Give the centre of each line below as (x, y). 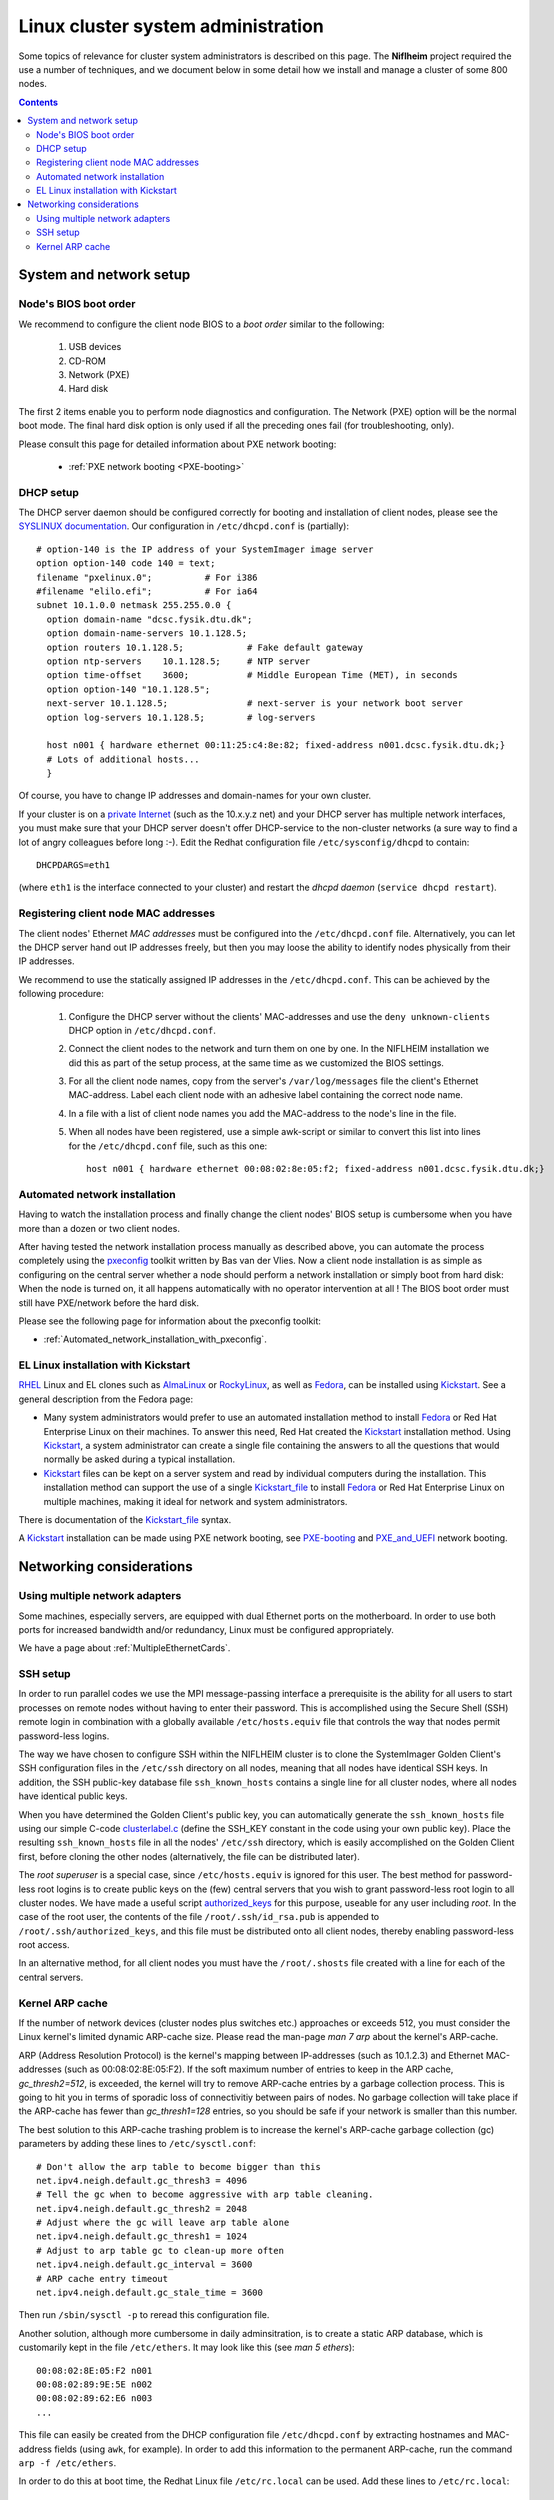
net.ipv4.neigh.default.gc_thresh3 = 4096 (142, 2180)
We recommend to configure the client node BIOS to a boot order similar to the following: (201, 324)
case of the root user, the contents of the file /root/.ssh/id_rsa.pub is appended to (199, 1917)
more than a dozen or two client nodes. (99, 1228)
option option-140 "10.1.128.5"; (128, 689)
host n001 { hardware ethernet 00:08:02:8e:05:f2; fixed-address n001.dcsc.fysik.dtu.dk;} (315, 1169)
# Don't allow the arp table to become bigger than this (179, 2166)
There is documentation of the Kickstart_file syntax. (125, 1519)
